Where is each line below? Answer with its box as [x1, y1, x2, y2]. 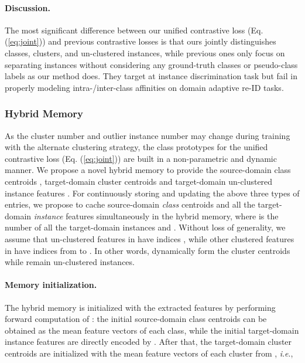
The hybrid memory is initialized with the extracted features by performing [5, 301, 276, 313]
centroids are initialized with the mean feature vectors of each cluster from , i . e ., [5, 347, 293, 359]
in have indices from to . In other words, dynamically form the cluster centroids [5, 244, 290, 256]
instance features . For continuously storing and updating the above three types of [5, 186, 300, 199]
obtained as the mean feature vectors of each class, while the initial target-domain [5, 324, 299, 336]
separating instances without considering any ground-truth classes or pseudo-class [5, 58, 298, 70]
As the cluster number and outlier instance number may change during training [5, 129, 290, 141]
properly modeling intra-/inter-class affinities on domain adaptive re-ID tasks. [5, 81, 284, 93]
